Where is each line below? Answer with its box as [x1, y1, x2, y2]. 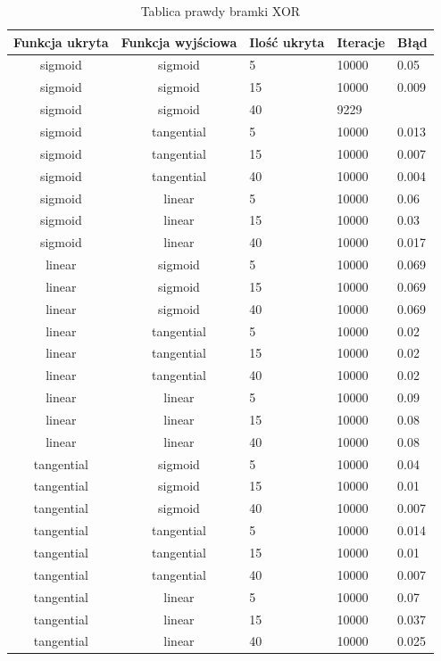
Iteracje [337, 32, 386, 51]
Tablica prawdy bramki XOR [140, 2, 301, 20]
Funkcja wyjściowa [121, 32, 237, 51]
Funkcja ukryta [13, 32, 109, 51]
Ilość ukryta [249, 32, 325, 51]
